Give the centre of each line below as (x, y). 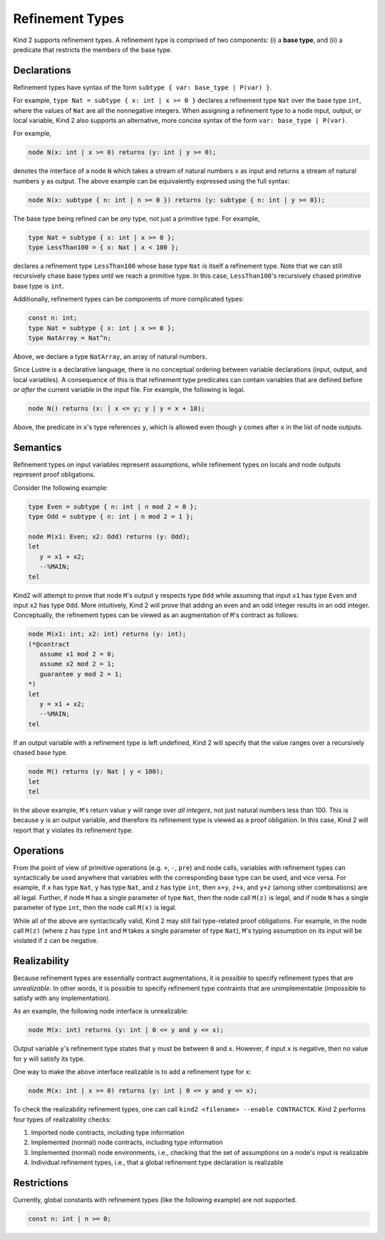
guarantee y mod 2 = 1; (81, 674)
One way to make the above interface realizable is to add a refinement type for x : (132, 1072)
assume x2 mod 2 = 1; (77, 664)
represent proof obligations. (54, 474)
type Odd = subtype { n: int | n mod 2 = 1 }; (111, 517)
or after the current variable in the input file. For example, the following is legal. (129, 390)
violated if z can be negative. (56, 941)
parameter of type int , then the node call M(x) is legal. (95, 908)
